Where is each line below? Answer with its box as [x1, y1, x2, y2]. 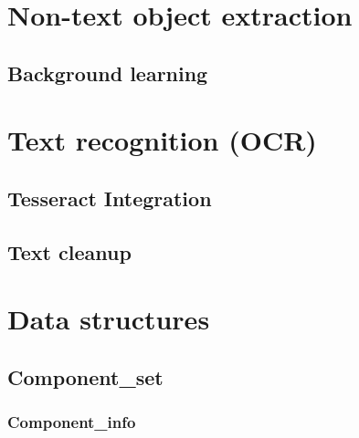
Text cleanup [7, 237, 132, 266]
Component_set [7, 362, 164, 391]
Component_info [7, 411, 136, 433]
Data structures [7, 300, 210, 338]
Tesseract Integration [7, 183, 212, 212]
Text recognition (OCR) [7, 121, 317, 159]
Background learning [7, 58, 208, 87]
